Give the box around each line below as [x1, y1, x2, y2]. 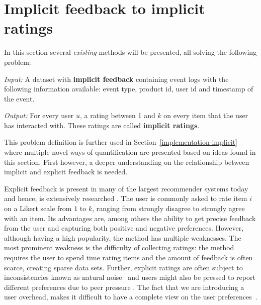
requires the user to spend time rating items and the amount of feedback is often [4, 252, 253, 262]
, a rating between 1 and [79, 110, 155, 121]
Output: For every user [4, 110, 74, 121]
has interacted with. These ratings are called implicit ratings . [4, 120, 200, 130]
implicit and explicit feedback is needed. [4, 166, 128, 177]
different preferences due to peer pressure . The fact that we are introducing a [4, 281, 244, 292]
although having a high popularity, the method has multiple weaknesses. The [4, 232, 241, 243]
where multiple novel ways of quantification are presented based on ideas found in [4, 147, 256, 157]
